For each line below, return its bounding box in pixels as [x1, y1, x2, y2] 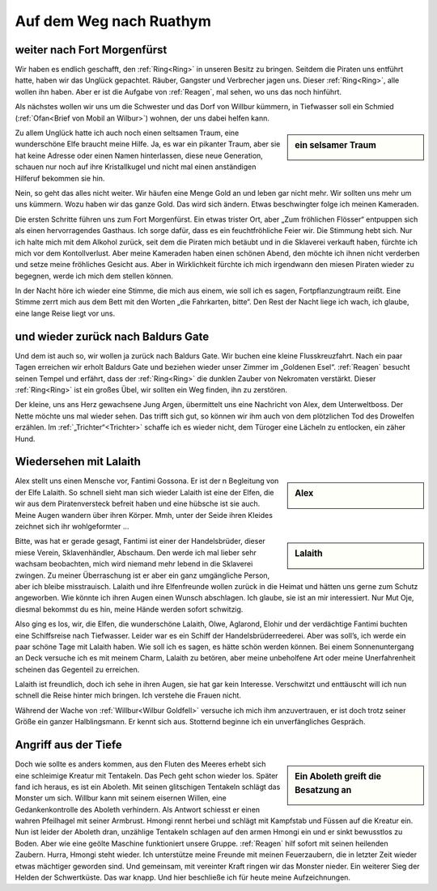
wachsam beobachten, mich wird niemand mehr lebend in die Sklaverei [15, 559, 253, 569]
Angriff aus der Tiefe [15, 738, 123, 752]
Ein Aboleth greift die [295, 771, 382, 783]
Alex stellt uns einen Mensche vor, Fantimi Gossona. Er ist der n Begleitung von [15, 476, 279, 486]
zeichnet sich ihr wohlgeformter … [15, 521, 129, 531]
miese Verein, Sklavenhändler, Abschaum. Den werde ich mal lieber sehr [15, 547, 257, 558]
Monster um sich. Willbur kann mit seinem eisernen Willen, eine [15, 793, 227, 803]
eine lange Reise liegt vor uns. [15, 308, 116, 318]
